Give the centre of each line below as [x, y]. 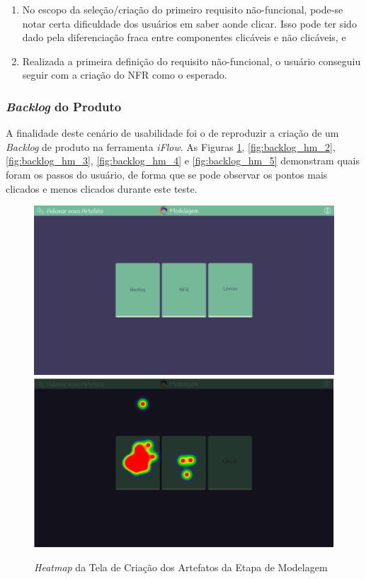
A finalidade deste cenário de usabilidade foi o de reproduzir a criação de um [172, 133]
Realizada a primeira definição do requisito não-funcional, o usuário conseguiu [191, 61]
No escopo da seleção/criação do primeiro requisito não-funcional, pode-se [183, 9]
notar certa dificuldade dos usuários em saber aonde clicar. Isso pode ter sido [189, 23]
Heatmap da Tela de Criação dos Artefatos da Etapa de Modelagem [181, 567]
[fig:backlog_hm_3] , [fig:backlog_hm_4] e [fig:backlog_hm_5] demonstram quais [183, 161]
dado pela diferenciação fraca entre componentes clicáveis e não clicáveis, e [184, 37]
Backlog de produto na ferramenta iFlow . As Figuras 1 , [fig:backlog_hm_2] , [171, 146]
